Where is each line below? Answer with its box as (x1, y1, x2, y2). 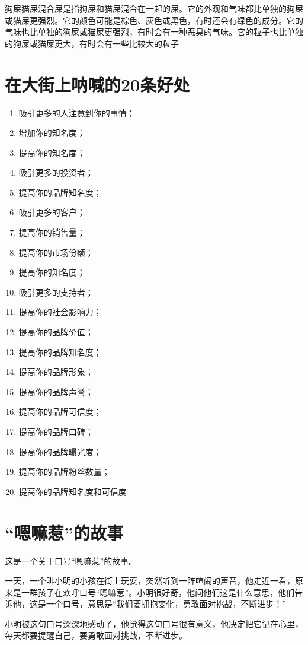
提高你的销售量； (18, 226, 85, 239)
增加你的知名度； (18, 126, 85, 139)
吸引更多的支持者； (18, 285, 94, 298)
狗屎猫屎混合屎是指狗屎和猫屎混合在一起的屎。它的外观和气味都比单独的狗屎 (5, 2, 303, 14)
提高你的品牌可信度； (18, 405, 102, 418)
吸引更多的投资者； (18, 166, 94, 179)
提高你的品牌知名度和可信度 (18, 485, 127, 497)
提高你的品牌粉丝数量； (18, 465, 110, 478)
